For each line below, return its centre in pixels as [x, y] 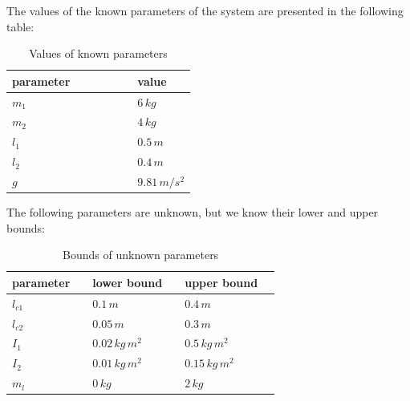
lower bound [128, 282]
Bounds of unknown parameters [141, 255]
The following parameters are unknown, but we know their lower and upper [193, 212]
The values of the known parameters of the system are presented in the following [205, 10]
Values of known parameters [98, 53]
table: [20, 26]
